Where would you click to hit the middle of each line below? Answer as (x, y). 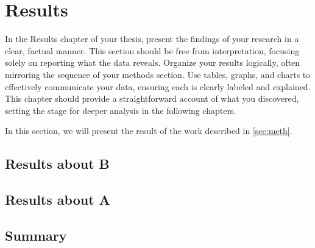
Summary (36, 235)
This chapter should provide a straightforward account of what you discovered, (152, 98)
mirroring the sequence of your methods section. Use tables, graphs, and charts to (158, 74)
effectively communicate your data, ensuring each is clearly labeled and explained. (158, 86)
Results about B (57, 164)
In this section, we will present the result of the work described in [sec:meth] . (149, 131)
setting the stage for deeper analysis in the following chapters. (121, 110)
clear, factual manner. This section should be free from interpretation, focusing (152, 50)
